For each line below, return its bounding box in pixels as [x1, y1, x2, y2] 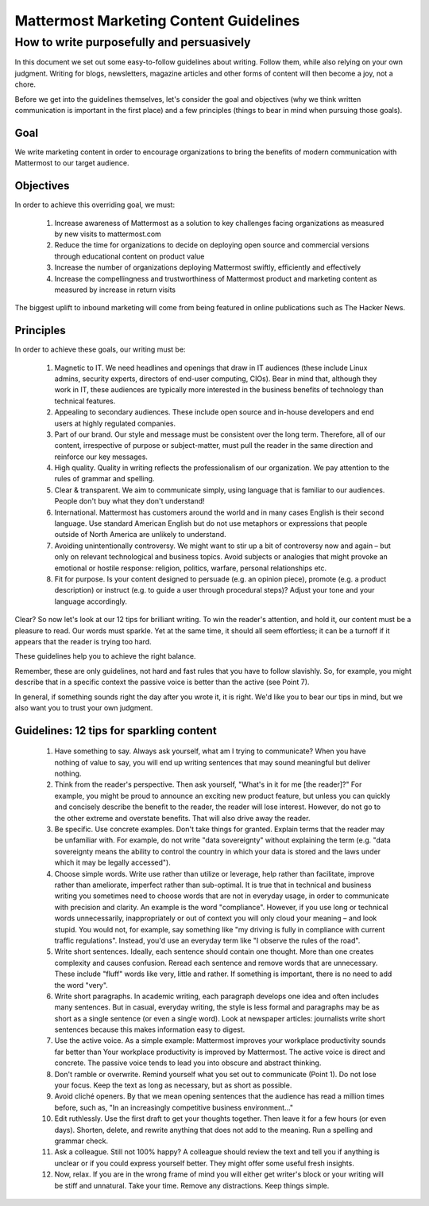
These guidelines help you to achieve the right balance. [14, 652, 196, 661]
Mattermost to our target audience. [14, 158, 129, 168]
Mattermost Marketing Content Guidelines [14, 12, 300, 29]
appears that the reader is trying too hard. [14, 636, 152, 646]
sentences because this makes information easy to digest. [54, 1025, 245, 1034]
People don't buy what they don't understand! [54, 496, 206, 506]
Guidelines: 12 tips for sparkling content [14, 724, 218, 737]
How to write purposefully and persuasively [14, 35, 251, 49]
